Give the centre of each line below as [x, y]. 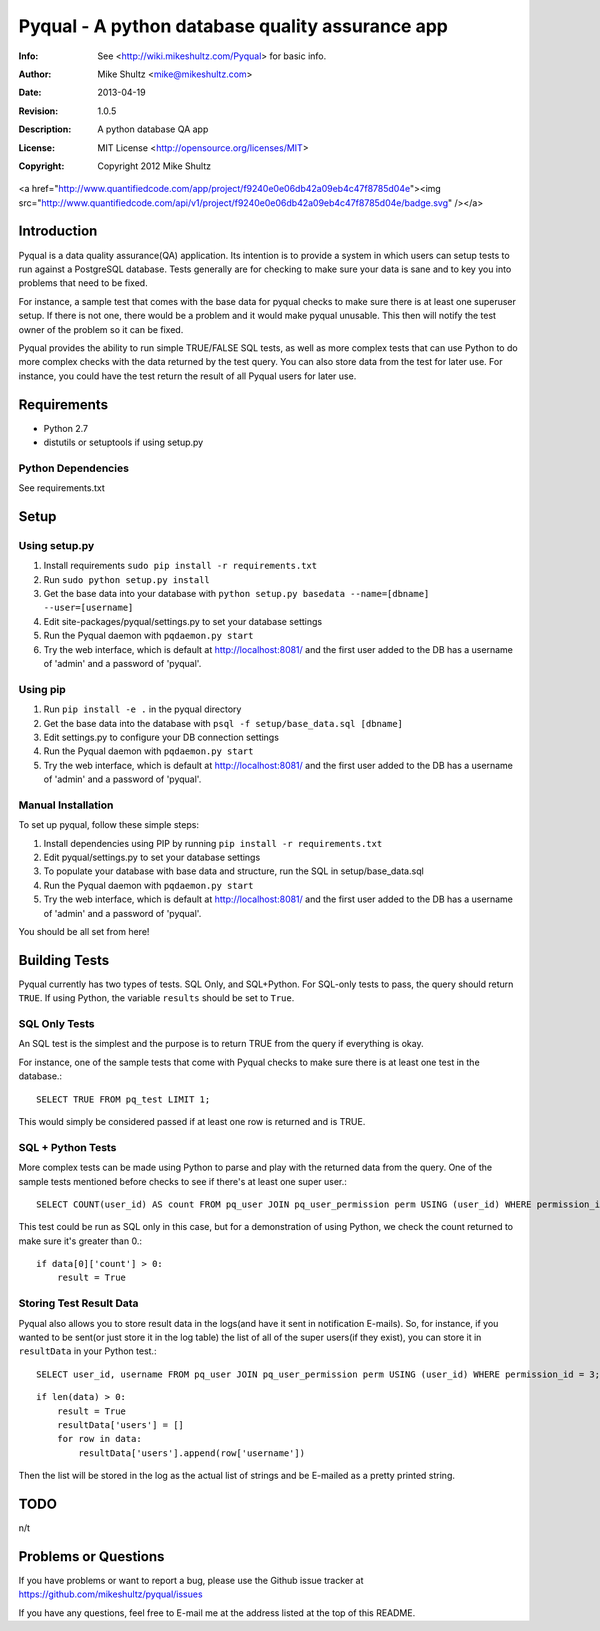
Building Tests [64, 960]
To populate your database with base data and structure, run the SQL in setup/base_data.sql [233, 871]
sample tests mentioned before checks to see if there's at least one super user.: [182, 1181]
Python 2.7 [66, 428]
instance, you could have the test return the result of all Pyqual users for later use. [187, 376]
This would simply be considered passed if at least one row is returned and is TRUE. [192, 1121]
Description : [45, 129]
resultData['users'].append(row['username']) [191, 1453]
